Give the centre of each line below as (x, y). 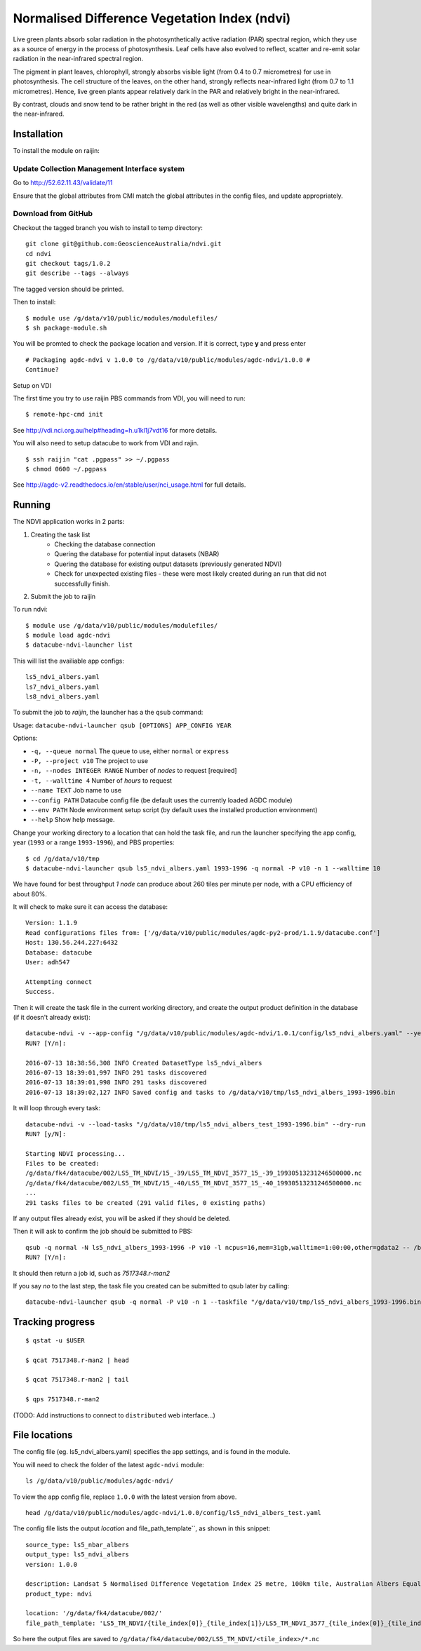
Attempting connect (59, 982)
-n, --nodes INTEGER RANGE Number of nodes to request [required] (134, 771)
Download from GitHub (53, 214)
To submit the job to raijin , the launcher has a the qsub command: (108, 713)
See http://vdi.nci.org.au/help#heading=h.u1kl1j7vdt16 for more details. (115, 430)
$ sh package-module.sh (66, 328)
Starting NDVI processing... (75, 1153)
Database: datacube (59, 952)
